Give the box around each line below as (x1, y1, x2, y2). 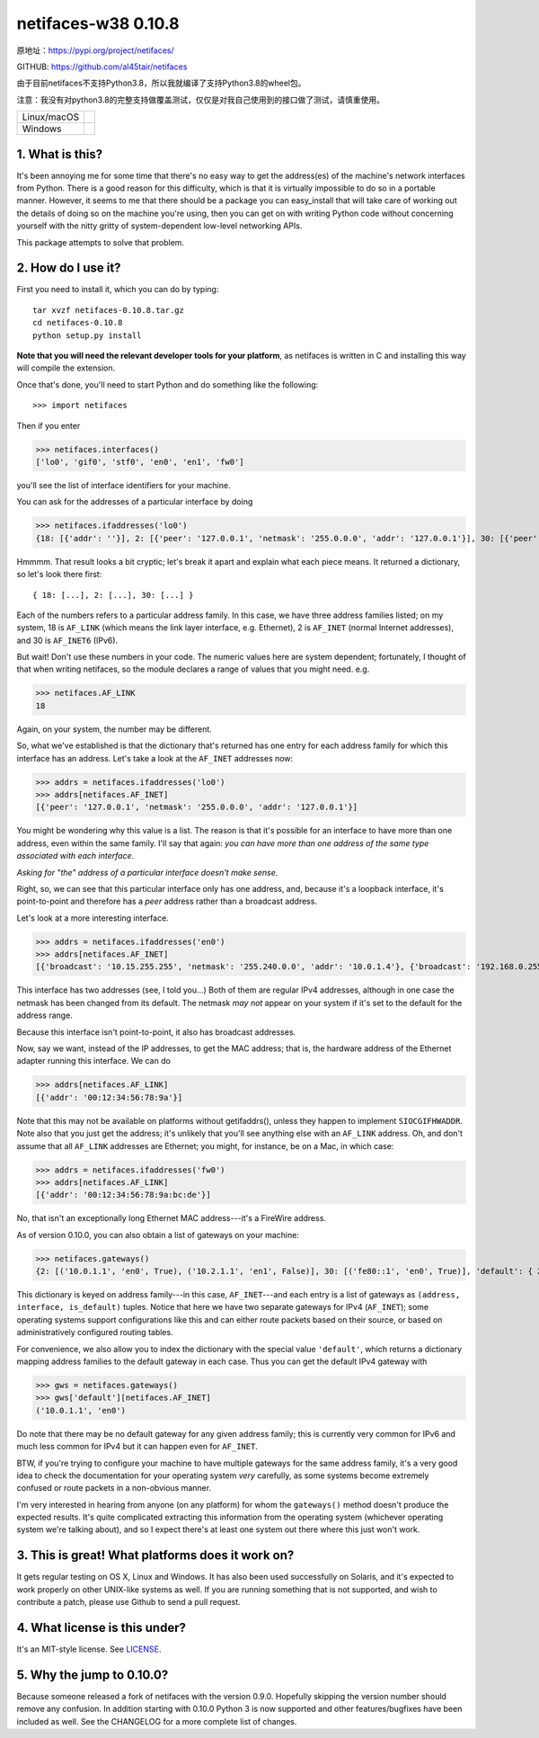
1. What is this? (16, 147, 103, 162)
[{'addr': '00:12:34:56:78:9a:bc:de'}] (35, 1190, 211, 1200)
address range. (16, 1010, 74, 1021)
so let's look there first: (16, 569, 102, 580)
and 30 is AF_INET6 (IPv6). (16, 635, 119, 646)
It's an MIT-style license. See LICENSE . (16, 1644, 162, 1654)
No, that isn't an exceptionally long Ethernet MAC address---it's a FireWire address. (16, 1213, 327, 1224)
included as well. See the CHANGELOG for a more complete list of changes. (16, 1716, 297, 1726)
